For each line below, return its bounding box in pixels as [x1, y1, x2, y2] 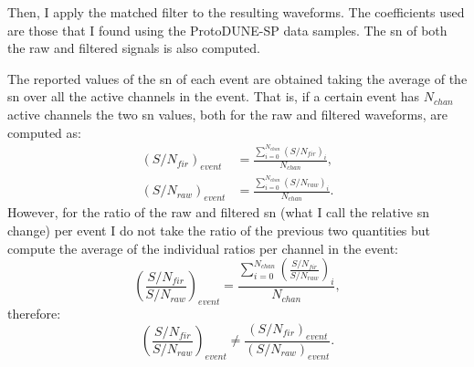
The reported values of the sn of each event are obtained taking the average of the [7, 68, 468, 88]
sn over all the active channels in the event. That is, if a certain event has [7, 87, 420, 106]
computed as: [7, 122, 81, 142]
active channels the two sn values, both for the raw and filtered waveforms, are [7, 104, 448, 123]
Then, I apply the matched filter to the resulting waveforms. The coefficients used [7, 3, 465, 21]
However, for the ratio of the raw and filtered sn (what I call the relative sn [7, 203, 429, 222]
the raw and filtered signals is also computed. [7, 38, 260, 58]
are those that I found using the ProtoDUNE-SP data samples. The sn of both [7, 20, 448, 39]
